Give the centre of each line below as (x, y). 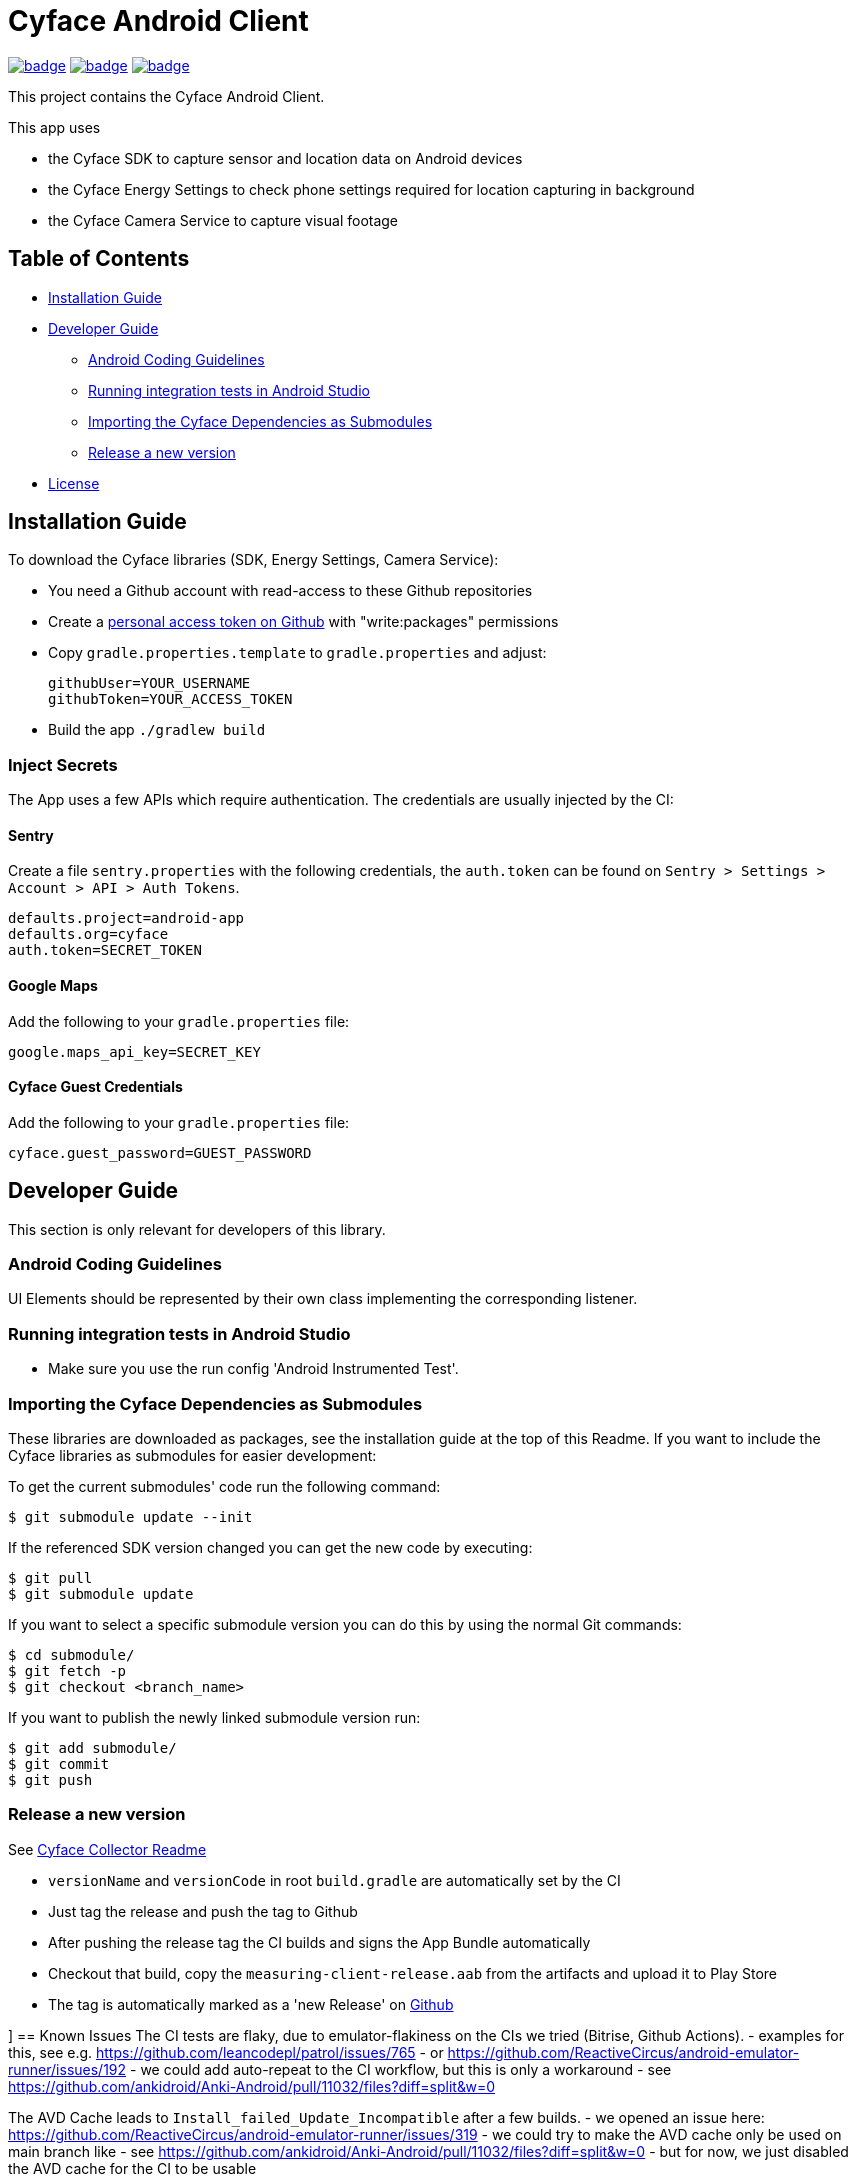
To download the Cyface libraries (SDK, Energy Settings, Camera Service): (253, 560)
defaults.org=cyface (88, 934)
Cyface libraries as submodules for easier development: (192, 1455)
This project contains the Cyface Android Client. (166, 96)
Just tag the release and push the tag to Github (203, 1911)
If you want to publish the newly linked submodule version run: (214, 1717)
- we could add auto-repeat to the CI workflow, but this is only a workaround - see (401, 2069)
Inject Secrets (63, 764)
